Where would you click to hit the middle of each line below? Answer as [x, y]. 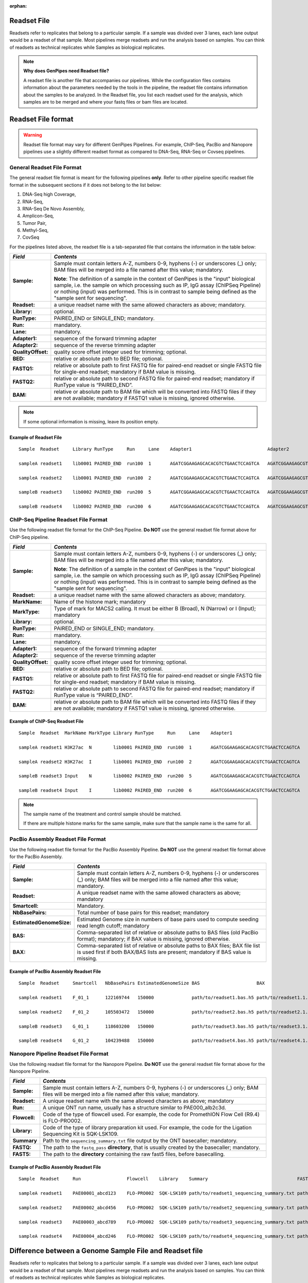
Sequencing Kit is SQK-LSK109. [81, 1134]
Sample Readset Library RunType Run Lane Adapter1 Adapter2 [154, 449]
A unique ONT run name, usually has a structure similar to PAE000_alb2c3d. [134, 1107]
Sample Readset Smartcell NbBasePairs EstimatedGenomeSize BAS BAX [142, 983]
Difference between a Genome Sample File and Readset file [106, 1251]
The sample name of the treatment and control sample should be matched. [102, 814]
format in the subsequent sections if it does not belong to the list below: [85, 185]
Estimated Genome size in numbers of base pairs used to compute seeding [168, 920]
